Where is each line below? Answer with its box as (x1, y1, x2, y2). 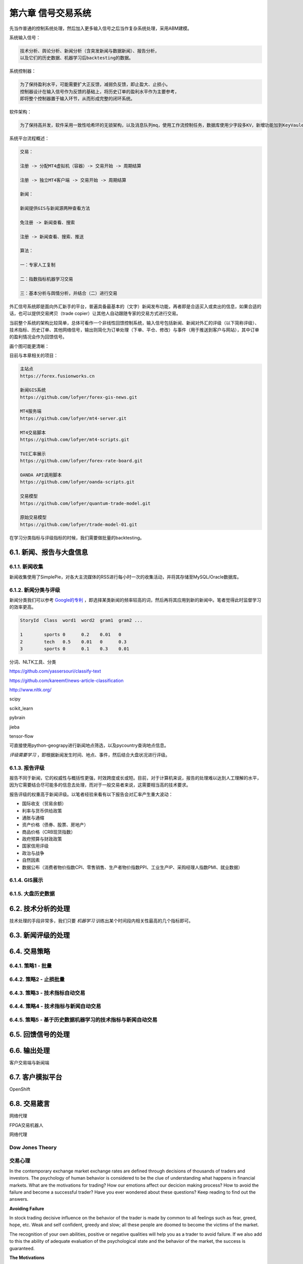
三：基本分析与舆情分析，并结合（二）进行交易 (20, 290, 118, 296)
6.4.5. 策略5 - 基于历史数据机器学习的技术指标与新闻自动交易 (9, 1016, 158, 1023)
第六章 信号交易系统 (9, 8, 91, 19)
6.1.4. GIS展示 (9, 877, 43, 884)
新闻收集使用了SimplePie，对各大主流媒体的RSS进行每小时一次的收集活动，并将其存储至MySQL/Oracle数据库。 (9, 574, 242, 580)
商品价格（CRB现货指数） (22, 829, 76, 835)
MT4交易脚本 (20, 430, 46, 435)
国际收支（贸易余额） (22, 800, 67, 806)
